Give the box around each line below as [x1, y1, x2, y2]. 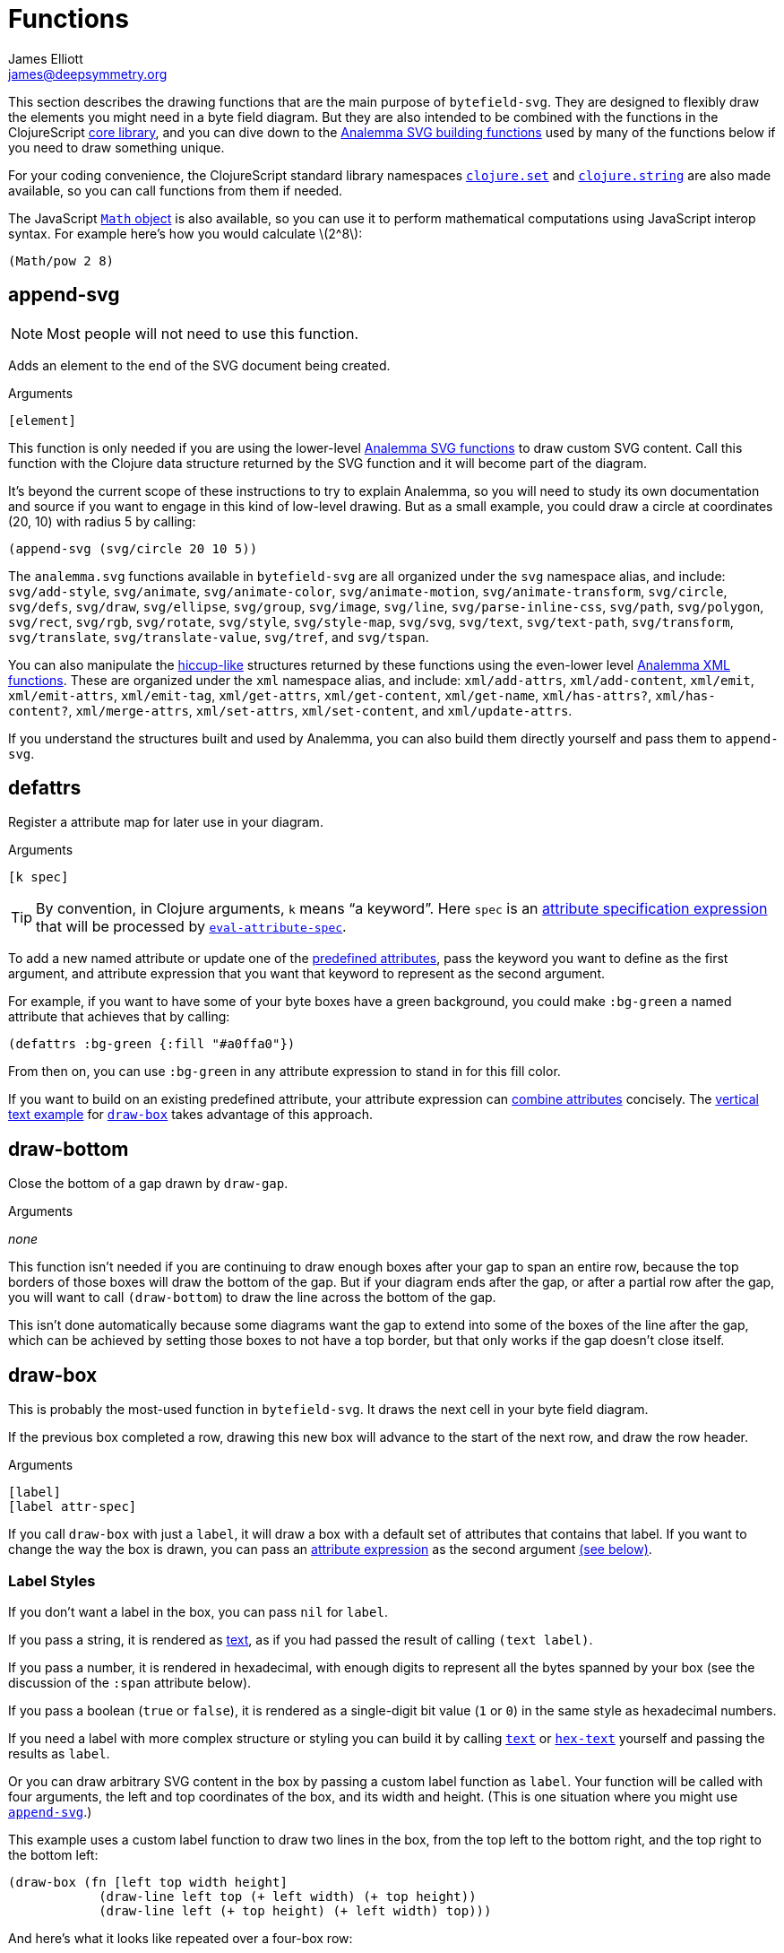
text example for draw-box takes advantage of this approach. [8, 1107, 373, 1123]
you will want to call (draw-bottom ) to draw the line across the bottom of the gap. [8, 1289, 496, 1306]
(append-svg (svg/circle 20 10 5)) [8, 541, 258, 556]
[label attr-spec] [8, 1499, 137, 1515]
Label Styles [8, 1571, 96, 1590]
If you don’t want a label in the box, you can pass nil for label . [8, 1603, 388, 1619]
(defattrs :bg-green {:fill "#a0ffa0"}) [8, 1037, 296, 1052]
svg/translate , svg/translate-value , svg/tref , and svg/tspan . [8, 629, 429, 645]
